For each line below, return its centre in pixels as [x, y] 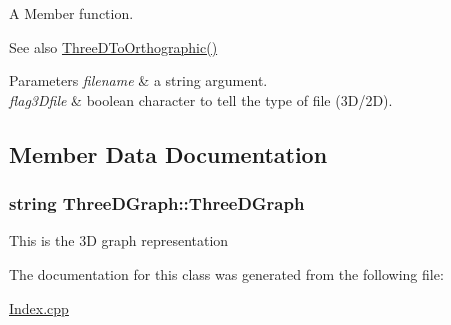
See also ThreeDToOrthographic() [113, 46]
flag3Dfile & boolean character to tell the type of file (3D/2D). [201, 99]
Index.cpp [39, 307]
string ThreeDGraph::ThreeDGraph [157, 203]
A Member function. [71, 13]
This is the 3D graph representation [119, 240]
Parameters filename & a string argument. [138, 80]
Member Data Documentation [168, 153]
